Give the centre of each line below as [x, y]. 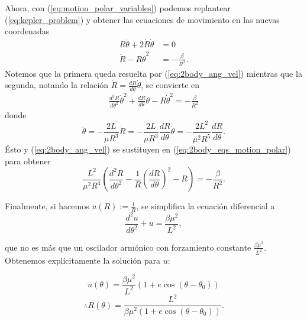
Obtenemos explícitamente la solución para [83, 260]
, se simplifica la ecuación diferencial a [206, 206]
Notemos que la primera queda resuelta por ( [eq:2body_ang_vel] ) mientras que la [153, 73]
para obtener [28, 160]
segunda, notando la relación [57, 85]
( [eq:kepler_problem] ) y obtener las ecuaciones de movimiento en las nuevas [142, 19]
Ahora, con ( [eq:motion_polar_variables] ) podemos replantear [118, 8]
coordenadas [27, 31]
